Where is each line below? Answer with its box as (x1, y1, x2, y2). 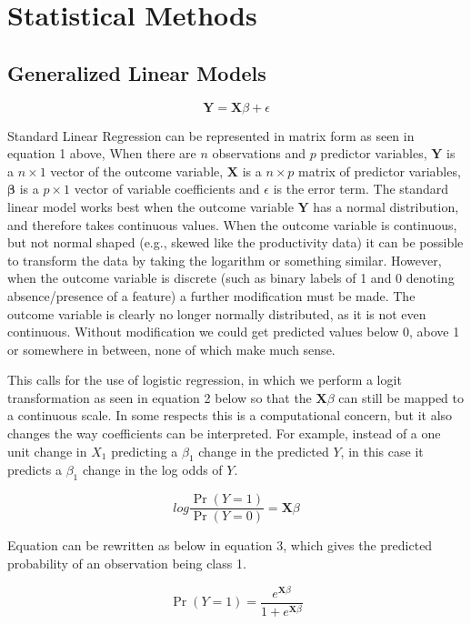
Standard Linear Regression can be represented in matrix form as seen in (7, 126, 415, 145)
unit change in (7, 441, 87, 460)
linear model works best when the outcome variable (7, 196, 294, 216)
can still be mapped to (338, 387, 465, 407)
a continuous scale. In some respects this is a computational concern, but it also (7, 406, 453, 425)
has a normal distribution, (313, 196, 459, 216)
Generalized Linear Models (7, 58, 266, 86)
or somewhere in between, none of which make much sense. (7, 339, 336, 358)
